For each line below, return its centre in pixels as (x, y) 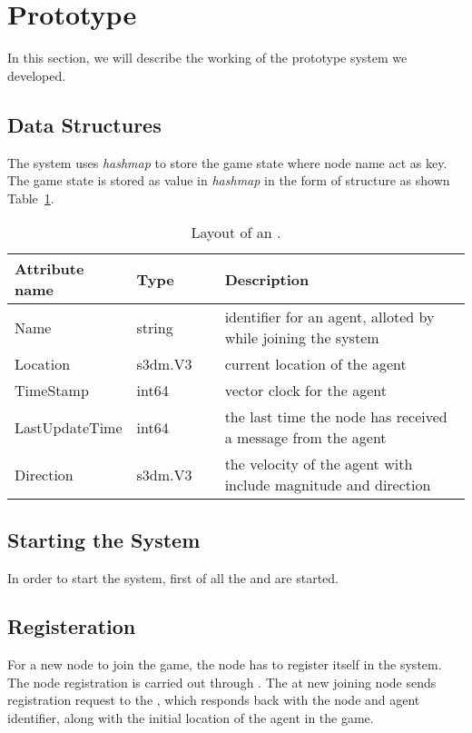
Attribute (49, 269)
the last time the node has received (336, 417)
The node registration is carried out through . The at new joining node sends (222, 682)
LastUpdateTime (69, 427)
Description (267, 279)
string (155, 327)
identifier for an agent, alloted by (329, 317)
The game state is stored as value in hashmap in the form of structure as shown (229, 180)
